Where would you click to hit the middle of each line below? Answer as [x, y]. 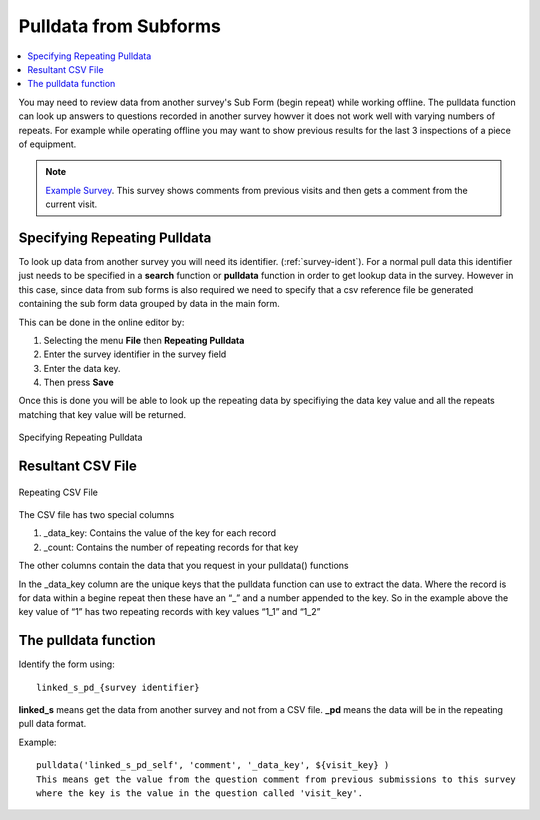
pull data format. [52, 724]
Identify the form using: [66, 664]
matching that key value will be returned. [102, 414]
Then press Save [78, 382]
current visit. [71, 204]
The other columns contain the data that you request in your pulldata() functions [183, 566]
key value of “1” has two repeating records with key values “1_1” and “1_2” [169, 612]
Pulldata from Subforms [120, 26]
